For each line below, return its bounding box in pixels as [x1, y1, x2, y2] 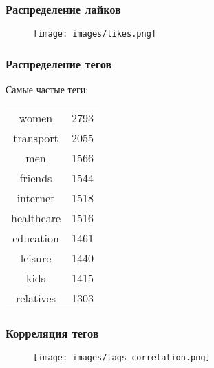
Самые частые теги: [6, 82, 89, 97]
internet [17, 189, 55, 206]
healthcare [11, 209, 61, 226]
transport [13, 129, 58, 146]
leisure [20, 249, 52, 266]
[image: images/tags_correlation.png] [33, 352, 211, 362]
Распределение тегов [6, 55, 112, 72]
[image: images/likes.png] [33, 29, 156, 39]
